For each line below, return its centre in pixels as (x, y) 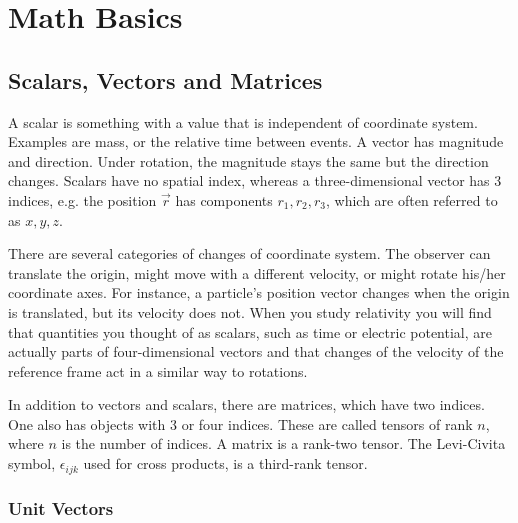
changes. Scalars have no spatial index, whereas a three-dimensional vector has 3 (255, 180)
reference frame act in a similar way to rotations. (158, 370)
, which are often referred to (412, 199)
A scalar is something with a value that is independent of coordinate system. (243, 121)
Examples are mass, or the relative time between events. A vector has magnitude (256, 141)
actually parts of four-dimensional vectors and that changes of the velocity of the (256, 351)
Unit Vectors (61, 508)
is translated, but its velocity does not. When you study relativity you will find (250, 311)
